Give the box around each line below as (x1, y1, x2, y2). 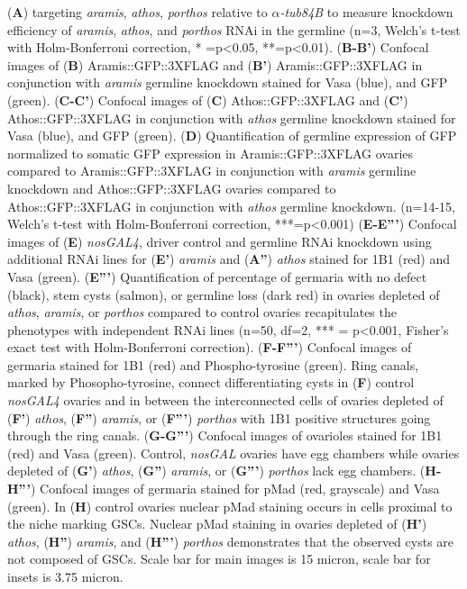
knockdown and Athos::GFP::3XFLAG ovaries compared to (7, 178, 336, 197)
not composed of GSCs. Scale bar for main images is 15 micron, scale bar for (7, 549, 431, 568)
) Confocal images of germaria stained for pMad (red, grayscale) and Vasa (30, 479, 440, 498)
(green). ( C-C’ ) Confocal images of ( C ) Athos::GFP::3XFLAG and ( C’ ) (7, 90, 408, 109)
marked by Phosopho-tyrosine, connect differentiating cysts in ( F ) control (7, 373, 415, 392)
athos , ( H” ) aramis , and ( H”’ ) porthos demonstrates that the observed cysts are (7, 531, 454, 550)
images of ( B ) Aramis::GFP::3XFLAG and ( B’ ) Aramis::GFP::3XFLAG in (7, 55, 423, 74)
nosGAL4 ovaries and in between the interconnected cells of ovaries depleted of (7, 391, 444, 410)
